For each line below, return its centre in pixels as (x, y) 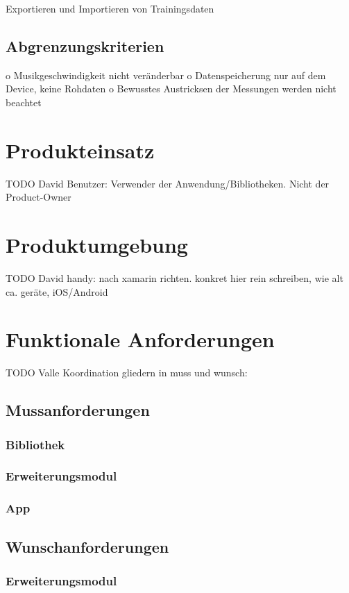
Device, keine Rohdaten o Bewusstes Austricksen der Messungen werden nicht (171, 89)
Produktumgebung (97, 245)
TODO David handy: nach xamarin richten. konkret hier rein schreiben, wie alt (174, 278)
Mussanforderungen (78, 410)
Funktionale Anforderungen (140, 339)
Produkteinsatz (80, 150)
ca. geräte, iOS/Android (57, 291)
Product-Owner (39, 197)
